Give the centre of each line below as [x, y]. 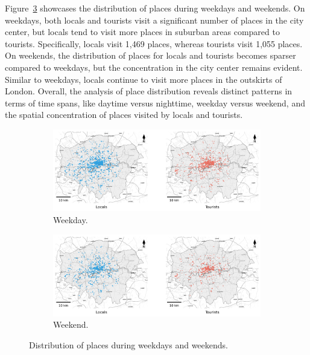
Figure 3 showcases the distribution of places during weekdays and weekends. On [155, 8]
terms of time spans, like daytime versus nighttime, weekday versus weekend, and [155, 103]
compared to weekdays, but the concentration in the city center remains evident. [154, 67]
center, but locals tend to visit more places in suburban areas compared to [142, 32]
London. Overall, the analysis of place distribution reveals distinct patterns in [149, 91]
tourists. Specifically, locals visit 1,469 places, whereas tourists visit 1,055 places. [154, 43]
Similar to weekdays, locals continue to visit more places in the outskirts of [144, 79]
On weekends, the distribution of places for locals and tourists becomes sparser [150, 55]
